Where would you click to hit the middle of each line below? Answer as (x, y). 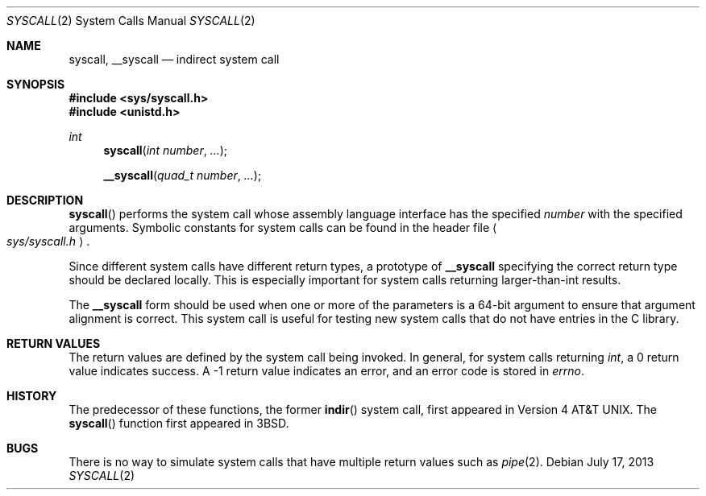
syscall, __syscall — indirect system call (174, 59)
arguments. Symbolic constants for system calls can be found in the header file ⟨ (283, 227)
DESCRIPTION (45, 200)
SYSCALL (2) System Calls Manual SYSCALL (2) (131, 21)
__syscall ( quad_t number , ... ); (183, 175)
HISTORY (32, 396)
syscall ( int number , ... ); (166, 150)
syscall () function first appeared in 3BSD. (179, 423)
